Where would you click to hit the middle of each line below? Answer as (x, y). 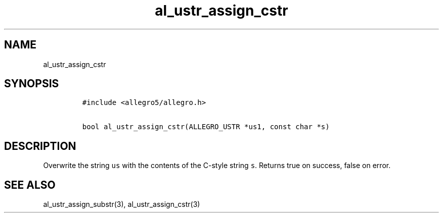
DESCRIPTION (40, 146)
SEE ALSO (30, 185)
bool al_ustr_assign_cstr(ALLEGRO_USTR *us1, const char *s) (206, 127)
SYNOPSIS (32, 84)
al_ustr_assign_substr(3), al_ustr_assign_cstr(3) (122, 204)
